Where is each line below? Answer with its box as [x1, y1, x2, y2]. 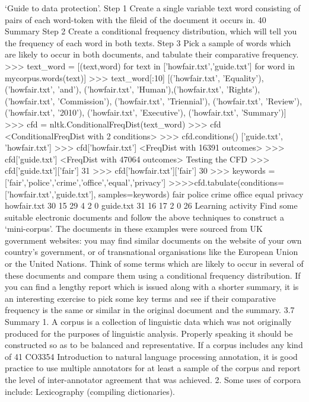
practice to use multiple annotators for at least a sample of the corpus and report [5, 362, 301, 374]
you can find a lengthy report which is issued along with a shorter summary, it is [5, 280, 299, 293]
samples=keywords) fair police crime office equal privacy [98, 187, 304, 200]
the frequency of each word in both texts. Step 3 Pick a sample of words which [5, 36, 291, 49]
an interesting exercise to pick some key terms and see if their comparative [5, 292, 276, 304]
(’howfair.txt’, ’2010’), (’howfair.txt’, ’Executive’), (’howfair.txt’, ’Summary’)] [5, 106, 286, 119]
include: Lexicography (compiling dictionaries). [5, 385, 175, 397]
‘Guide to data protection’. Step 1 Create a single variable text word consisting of [5, 2, 301, 14]
